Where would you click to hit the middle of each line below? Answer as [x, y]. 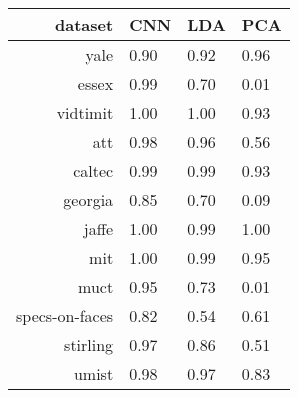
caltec [93, 170]
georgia [88, 199]
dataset [84, 24]
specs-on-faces [65, 315]
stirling [89, 344]
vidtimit [85, 112]
